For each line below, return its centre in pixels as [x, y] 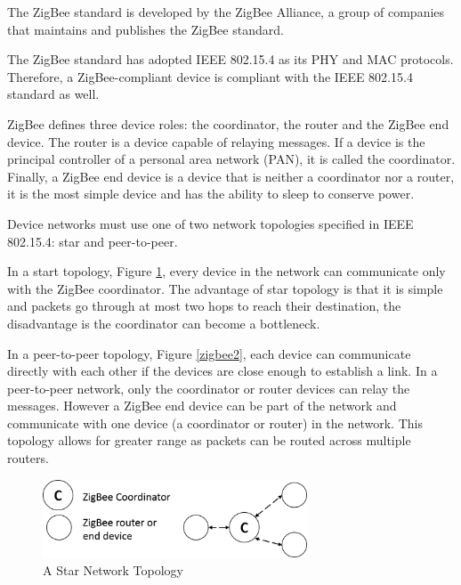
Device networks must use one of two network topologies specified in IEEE [210, 223]
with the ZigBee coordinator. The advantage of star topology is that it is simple [225, 288]
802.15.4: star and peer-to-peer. [93, 241]
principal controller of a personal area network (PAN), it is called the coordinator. [231, 159]
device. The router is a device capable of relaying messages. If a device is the [216, 141]
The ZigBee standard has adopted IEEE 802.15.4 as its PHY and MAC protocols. [230, 59]
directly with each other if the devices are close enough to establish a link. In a [222, 371]
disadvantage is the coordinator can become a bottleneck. [164, 323]
